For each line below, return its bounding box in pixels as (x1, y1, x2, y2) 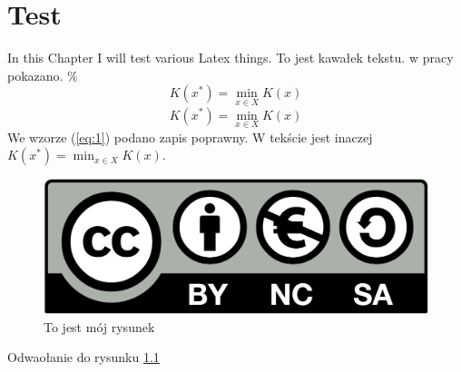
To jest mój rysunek (44, 317, 155, 336)
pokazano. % (7, 65, 78, 84)
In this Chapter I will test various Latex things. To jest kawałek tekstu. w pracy (7, 48, 454, 67)
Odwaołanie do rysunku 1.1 (7, 348, 160, 367)
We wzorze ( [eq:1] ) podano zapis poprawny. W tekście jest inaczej (7, 127, 373, 146)
